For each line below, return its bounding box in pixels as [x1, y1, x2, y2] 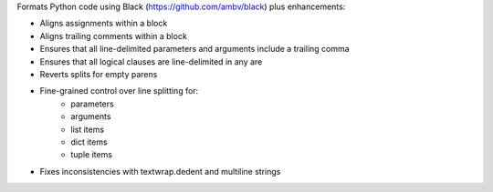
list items [70, 124, 105, 135]
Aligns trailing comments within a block [39, 30, 187, 41]
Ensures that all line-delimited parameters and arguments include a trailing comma [39, 44, 351, 55]
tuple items [70, 149, 113, 160]
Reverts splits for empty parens [39, 68, 158, 79]
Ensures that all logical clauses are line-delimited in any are [39, 56, 263, 67]
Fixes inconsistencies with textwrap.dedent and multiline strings [39, 166, 281, 177]
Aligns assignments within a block [39, 18, 168, 29]
